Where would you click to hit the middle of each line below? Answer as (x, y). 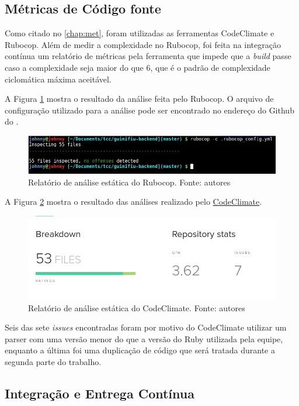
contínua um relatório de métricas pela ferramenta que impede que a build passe (148, 56)
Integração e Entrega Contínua (100, 393)
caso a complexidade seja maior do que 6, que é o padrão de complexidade (138, 67)
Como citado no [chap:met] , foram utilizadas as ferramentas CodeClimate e (140, 33)
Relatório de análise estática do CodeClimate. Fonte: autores (137, 307)
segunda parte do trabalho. (53, 362)
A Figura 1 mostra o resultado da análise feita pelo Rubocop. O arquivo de (139, 99)
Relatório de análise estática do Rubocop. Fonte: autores (129, 182)
